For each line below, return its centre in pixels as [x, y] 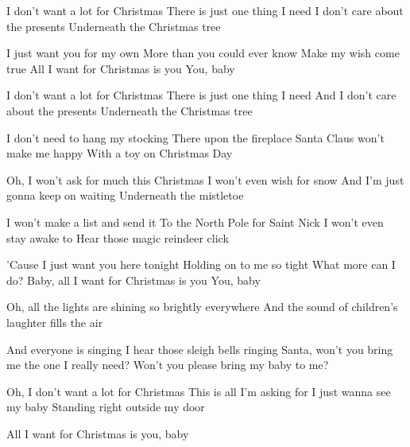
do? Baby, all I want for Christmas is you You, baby [133, 280]
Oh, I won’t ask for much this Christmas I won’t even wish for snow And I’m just [205, 179]
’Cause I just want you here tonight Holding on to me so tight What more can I [201, 264]
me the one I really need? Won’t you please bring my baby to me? [168, 365]
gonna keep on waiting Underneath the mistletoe [125, 195]
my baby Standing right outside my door [106, 407]
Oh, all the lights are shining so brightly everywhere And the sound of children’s [202, 307]
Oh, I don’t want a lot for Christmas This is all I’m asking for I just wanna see [199, 391]
